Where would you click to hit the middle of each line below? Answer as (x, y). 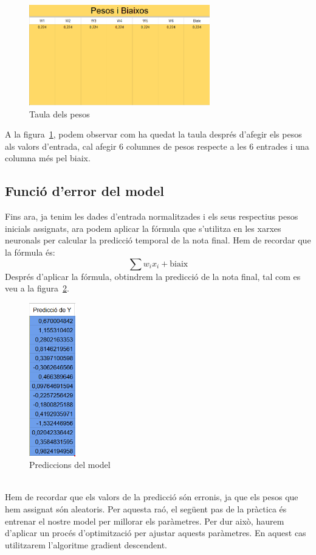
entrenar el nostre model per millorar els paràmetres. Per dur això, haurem (145, 521)
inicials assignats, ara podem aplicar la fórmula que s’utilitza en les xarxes (143, 228)
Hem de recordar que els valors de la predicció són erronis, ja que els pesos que (152, 497)
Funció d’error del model (85, 191)
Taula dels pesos (60, 113)
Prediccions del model (70, 465)
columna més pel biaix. (48, 158)
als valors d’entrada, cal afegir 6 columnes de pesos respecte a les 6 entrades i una (157, 146)
